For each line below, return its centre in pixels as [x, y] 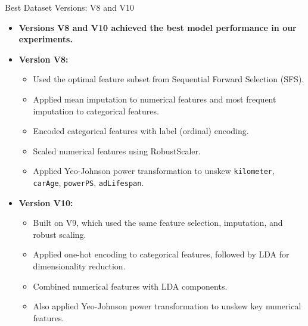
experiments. [46, 39]
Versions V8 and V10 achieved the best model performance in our [158, 27]
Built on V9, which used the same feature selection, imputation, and [158, 223]
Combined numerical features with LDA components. [130, 286]
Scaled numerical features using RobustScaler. [117, 150]
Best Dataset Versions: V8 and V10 [69, 7]
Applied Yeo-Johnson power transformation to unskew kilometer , [154, 171]
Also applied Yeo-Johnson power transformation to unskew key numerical [167, 306]
